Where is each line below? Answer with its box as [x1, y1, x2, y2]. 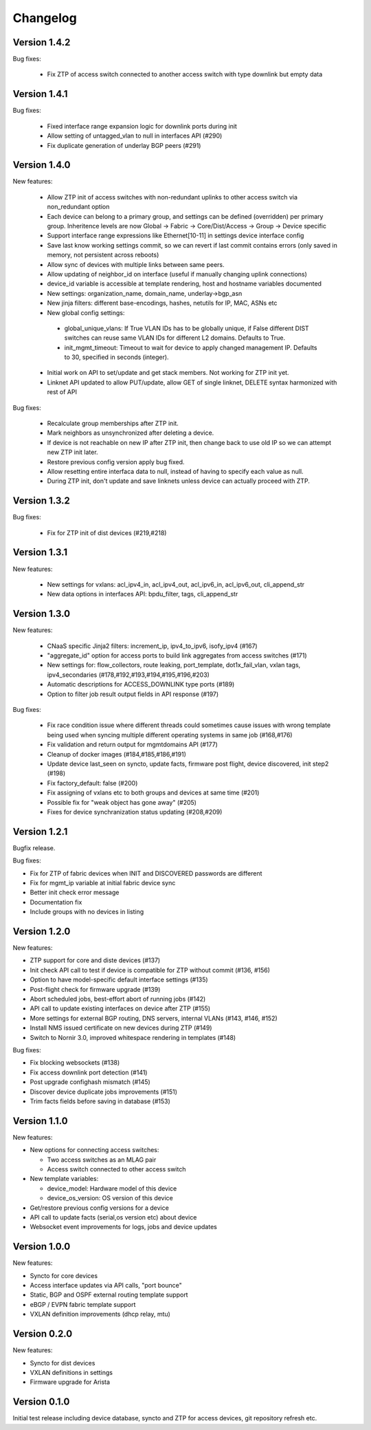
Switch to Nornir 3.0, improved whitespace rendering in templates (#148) [30, 1033, 236, 1041]
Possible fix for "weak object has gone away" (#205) [47, 798, 197, 806]
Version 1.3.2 [12, 495, 70, 507]
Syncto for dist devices [30, 1358, 95, 1367]
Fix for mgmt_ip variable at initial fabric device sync [30, 878, 176, 887]
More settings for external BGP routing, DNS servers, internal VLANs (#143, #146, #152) [30, 1014, 278, 1022]
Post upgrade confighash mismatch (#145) [30, 1078, 150, 1086]
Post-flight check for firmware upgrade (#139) [30, 985, 161, 993]
